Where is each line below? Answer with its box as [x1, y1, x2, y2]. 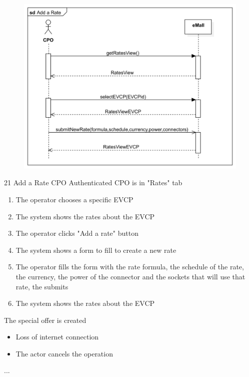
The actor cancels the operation [15, 348, 113, 358]
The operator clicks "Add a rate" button [15, 228, 138, 238]
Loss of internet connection [15, 331, 99, 342]
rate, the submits [15, 281, 68, 291]
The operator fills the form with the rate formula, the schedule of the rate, [15, 261, 244, 272]
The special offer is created [4, 314, 86, 325]
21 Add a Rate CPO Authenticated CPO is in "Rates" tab [4, 177, 182, 188]
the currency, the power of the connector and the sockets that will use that [15, 271, 245, 281]
